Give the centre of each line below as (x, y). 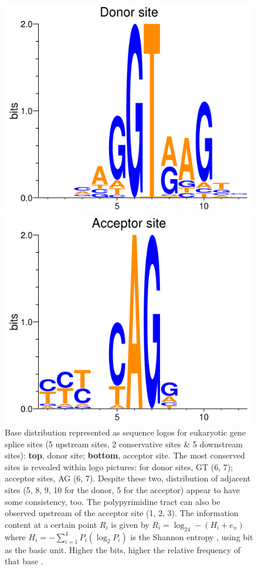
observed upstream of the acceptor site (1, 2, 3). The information (122, 513)
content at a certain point (51, 524)
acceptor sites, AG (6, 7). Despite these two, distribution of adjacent (128, 478)
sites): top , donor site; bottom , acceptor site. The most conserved (125, 455)
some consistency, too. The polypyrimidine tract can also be (113, 501)
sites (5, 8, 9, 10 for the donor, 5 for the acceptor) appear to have (122, 490)
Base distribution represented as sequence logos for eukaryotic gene (125, 432)
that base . (24, 561)
